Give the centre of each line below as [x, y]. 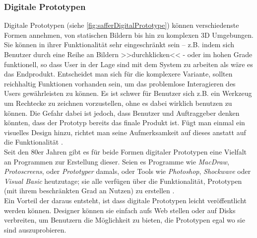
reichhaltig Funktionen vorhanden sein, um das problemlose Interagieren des [120, 83]
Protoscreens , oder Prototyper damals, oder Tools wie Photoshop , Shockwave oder [128, 171]
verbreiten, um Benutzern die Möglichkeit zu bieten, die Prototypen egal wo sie [125, 220]
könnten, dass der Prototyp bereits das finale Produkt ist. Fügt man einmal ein [125, 122]
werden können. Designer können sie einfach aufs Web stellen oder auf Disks [120, 210]
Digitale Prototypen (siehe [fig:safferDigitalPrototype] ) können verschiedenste [122, 25]
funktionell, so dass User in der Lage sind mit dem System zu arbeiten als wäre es [128, 64]
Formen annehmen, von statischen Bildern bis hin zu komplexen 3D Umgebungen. [129, 35]
